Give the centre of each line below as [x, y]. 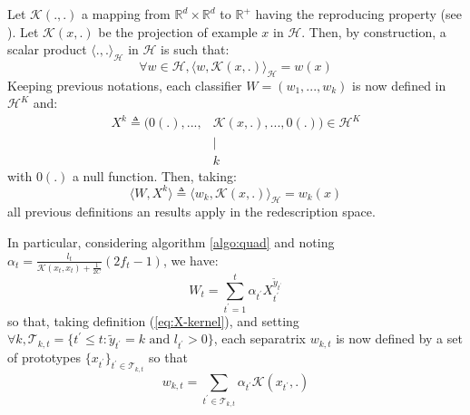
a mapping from [126, 14]
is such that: [195, 49]
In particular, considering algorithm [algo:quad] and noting [171, 242]
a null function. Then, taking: [154, 175]
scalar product [47, 49]
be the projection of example [178, 31]
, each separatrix [260, 338]
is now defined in [399, 85]
